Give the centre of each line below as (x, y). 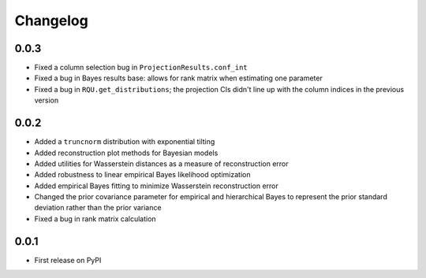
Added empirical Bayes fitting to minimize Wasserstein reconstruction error (157, 186)
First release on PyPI (68, 260)
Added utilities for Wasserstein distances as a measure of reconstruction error (161, 163)
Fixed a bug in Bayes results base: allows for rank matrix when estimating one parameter (178, 78)
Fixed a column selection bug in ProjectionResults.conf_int (141, 68)
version (47, 100)
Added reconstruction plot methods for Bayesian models (126, 153)
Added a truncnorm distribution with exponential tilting (125, 142)
